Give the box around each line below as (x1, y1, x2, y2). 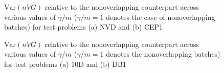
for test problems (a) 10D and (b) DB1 (4, 58, 126, 69)
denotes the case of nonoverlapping (106, 11, 215, 22)
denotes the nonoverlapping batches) (106, 48, 220, 59)
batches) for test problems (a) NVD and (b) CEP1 (4, 21, 163, 32)
